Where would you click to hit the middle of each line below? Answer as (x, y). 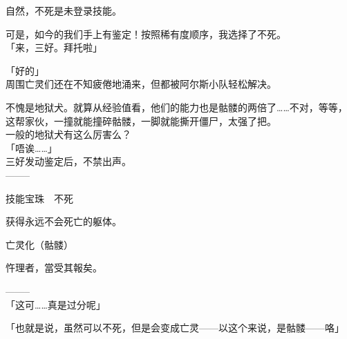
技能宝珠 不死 (39, 198)
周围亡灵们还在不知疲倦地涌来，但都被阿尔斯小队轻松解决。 (141, 84)
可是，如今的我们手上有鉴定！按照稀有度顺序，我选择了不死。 (146, 33)
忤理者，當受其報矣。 (54, 268)
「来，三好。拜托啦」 (54, 47)
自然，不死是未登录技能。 (64, 10)
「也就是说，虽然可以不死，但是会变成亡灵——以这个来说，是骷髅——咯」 (175, 328)
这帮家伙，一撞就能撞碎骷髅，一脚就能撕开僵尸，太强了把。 (141, 120)
